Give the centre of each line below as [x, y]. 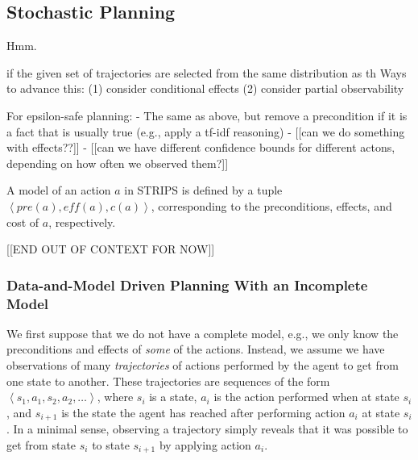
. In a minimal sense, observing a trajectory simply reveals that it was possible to [207, 429]
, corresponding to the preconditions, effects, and [271, 205]
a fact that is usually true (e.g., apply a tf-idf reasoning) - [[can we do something [206, 131]
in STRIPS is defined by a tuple [203, 190]
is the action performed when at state [306, 397]
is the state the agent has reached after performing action [203, 412]
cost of [23, 222]
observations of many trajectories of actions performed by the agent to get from [203, 365]
